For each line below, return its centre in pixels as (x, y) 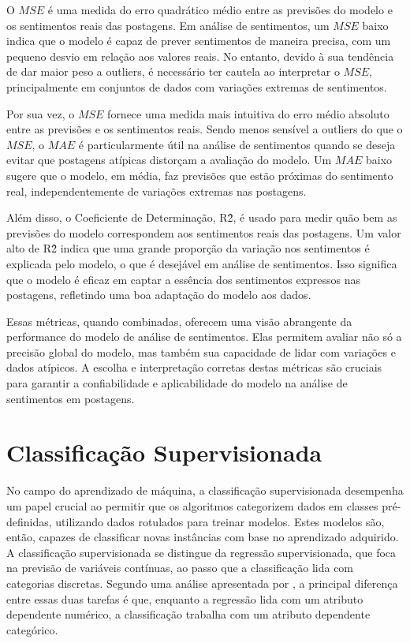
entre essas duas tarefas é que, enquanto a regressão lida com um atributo (185, 598)
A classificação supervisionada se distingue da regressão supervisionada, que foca (201, 552)
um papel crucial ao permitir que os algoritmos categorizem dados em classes (192, 505)
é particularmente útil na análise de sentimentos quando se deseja (237, 144)
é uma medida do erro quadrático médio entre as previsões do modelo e (220, 9)
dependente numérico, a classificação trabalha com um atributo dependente (188, 614)
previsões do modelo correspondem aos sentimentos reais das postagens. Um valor (204, 232)
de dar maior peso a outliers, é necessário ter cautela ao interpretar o (173, 71)
